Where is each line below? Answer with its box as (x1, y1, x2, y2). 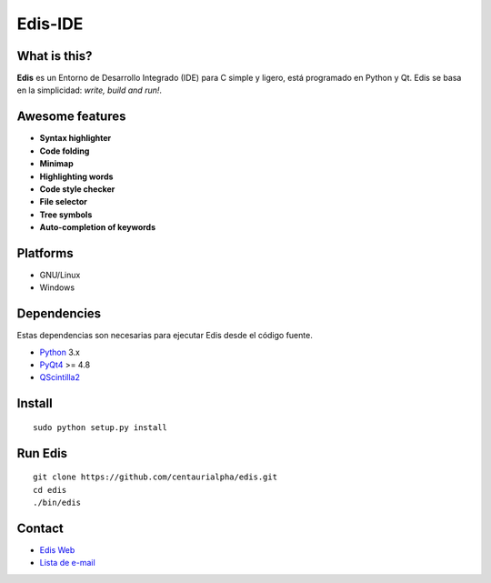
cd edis (33, 485, 67, 495)
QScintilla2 (39, 372, 81, 383)
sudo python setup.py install (33, 422, 168, 432)
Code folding (39, 146, 90, 156)
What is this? (16, 48, 93, 64)
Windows (39, 282, 75, 293)
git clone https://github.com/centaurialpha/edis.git (33, 472, 277, 482)
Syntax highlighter (39, 133, 112, 144)
